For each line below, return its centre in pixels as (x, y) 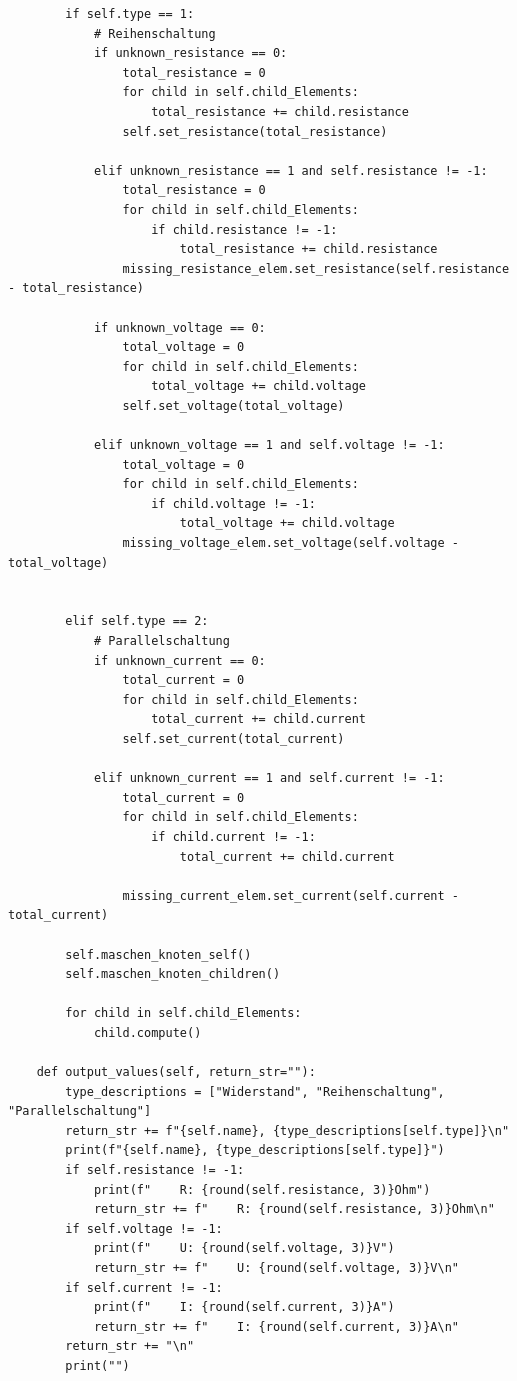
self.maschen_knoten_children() (173, 974)
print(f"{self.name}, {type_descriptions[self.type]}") (255, 1150)
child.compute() (147, 1032)
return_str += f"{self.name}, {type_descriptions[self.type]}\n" (287, 1130)
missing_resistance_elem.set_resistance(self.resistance (316, 268)
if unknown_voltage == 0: (179, 327)
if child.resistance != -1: (244, 229)
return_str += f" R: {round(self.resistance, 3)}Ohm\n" (294, 1209)
